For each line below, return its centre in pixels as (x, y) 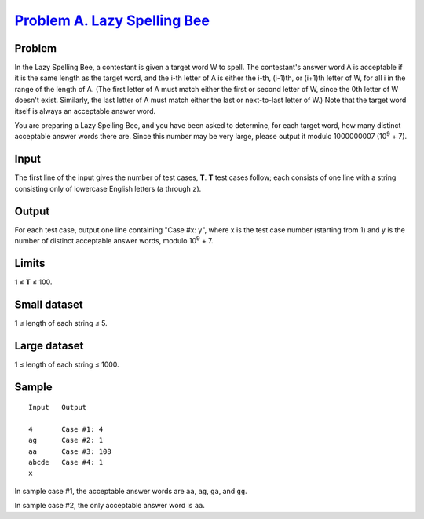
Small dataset (49, 304)
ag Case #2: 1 (66, 440)
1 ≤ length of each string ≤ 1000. (67, 364)
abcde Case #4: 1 (66, 462)
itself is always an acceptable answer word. (85, 111)
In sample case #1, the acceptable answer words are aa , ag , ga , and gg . (131, 491)
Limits (30, 263)
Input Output (58, 408)
